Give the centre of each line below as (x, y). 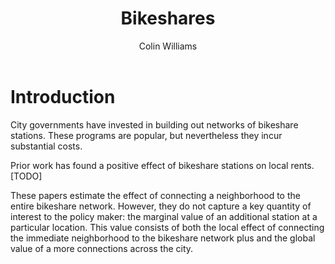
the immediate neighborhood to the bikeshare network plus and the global (163, 238)
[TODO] (26, 176)
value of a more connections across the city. (102, 248)
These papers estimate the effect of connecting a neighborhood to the (155, 195)
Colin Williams (168, 46)
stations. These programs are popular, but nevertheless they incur (146, 135)
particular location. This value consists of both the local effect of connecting (167, 227)
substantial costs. (46, 146)
